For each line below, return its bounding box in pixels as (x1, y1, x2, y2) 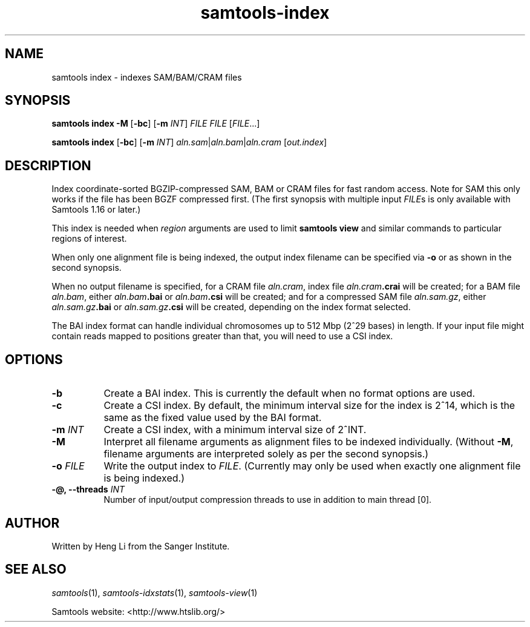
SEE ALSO (5, 562, 67, 577)
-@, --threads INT (51, 484, 125, 495)
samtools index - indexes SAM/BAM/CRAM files (51, 71, 242, 82)
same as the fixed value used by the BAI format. (103, 411, 322, 424)
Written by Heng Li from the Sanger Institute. (51, 540, 230, 551)
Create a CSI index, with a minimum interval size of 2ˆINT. (103, 423, 367, 436)
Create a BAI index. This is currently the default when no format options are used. (103, 387, 476, 400)
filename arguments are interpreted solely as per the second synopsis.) (103, 448, 429, 460)
